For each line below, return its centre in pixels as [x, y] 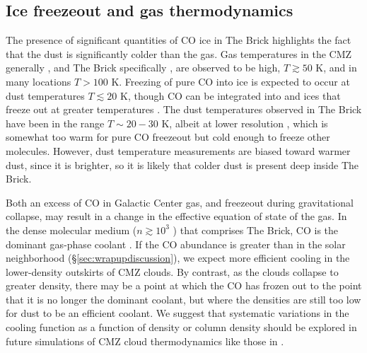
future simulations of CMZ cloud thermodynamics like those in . [145, 341]
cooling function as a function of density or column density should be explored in [181, 327]
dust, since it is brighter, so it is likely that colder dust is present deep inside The [182, 164]
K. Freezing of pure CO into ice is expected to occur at [231, 81]
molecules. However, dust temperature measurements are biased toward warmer [178, 150]
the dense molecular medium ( [71, 230]
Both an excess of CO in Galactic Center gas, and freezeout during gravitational [180, 202]
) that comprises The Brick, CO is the [256, 230]
